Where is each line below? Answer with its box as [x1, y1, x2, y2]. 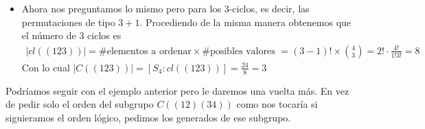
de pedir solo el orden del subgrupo [5, 97, 154, 111]
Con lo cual [21, 60, 70, 74]
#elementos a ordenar [99, 46, 192, 56]
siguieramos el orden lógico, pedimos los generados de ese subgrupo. [5, 110, 291, 124]
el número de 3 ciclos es [21, 28, 122, 43]
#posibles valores [202, 46, 275, 56]
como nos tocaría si [236, 97, 318, 111]
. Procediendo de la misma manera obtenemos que [139, 14, 352, 29]
